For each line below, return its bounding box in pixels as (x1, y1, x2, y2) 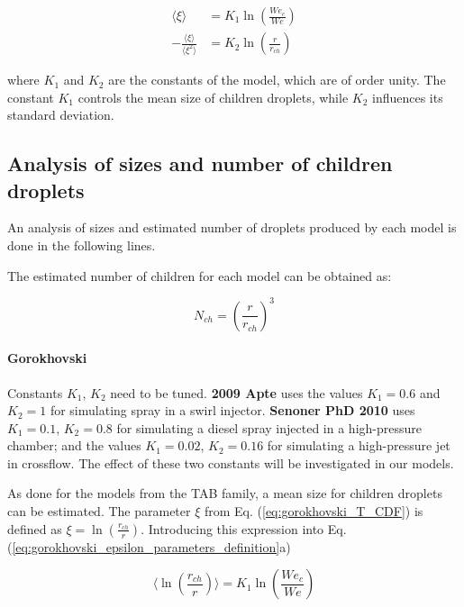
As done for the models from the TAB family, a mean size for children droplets (7, 484, 442, 503)
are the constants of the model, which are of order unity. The (108, 70, 446, 89)
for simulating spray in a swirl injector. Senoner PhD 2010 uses (50, 401, 415, 420)
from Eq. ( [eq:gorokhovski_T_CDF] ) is (204, 502, 423, 521)
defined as (7, 519, 62, 538)
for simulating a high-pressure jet (267, 436, 450, 455)
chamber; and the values (7, 436, 141, 455)
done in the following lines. (7, 236, 156, 255)
